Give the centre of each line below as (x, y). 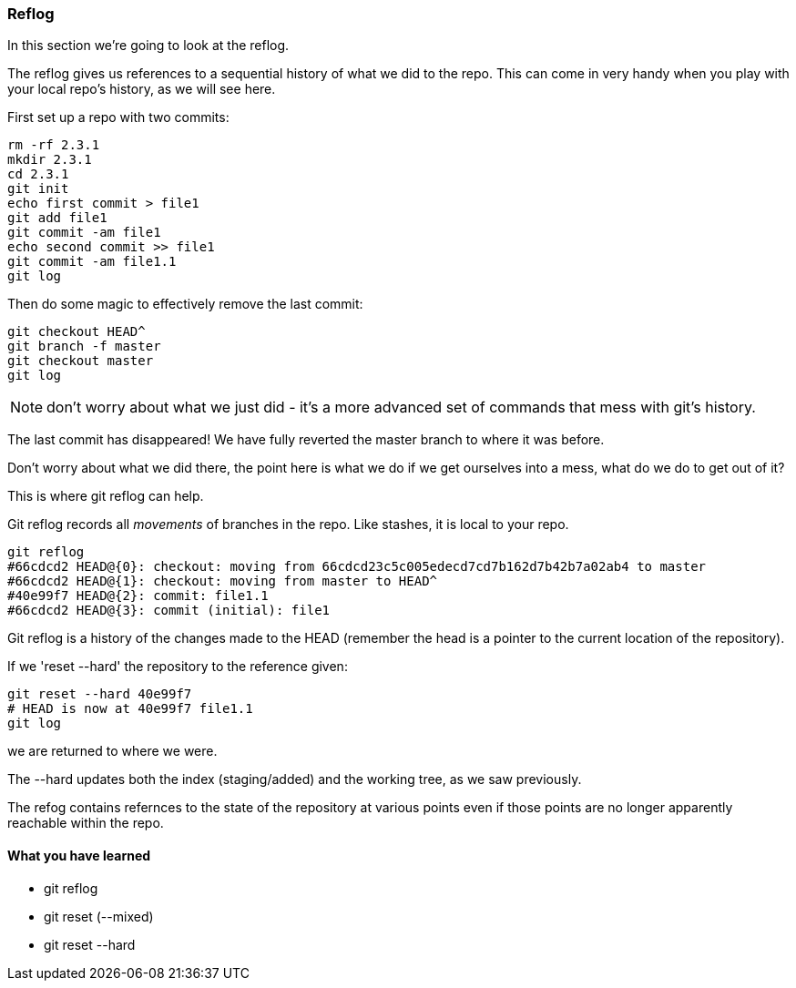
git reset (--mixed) (99, 916)
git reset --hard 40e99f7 (100, 694)
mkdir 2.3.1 (50, 160)
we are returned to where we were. (112, 751)
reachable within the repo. (86, 823)
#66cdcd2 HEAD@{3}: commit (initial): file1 (169, 611)
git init (38, 189)
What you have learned (79, 855)
